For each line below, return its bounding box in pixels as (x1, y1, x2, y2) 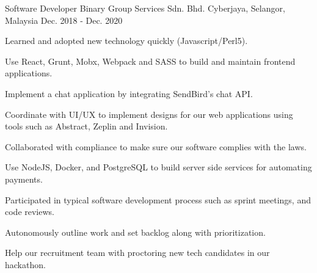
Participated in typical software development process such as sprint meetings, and (5, 193, 311, 206)
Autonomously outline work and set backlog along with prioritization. (5, 225, 266, 238)
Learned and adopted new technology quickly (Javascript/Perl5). (5, 34, 248, 47)
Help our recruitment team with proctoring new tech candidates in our (5, 246, 270, 259)
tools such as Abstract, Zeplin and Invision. (5, 120, 168, 133)
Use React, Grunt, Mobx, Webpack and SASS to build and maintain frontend (5, 54, 296, 67)
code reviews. (5, 205, 54, 218)
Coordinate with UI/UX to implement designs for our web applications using (5, 107, 293, 120)
